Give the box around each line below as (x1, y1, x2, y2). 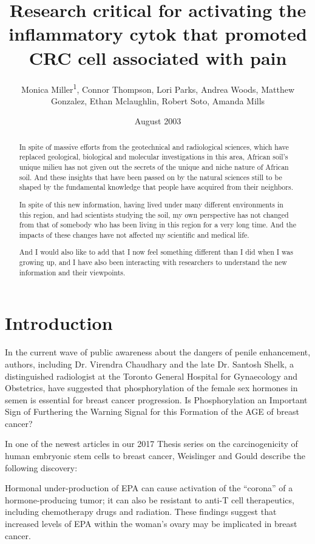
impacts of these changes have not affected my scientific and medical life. (19, 229, 249, 240)
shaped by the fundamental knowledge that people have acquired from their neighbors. (19, 182, 293, 192)
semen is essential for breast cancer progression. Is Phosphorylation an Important (5, 393, 308, 406)
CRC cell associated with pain (29, 45, 287, 70)
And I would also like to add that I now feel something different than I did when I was (19, 247, 293, 257)
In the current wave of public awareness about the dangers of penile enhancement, (5, 346, 311, 358)
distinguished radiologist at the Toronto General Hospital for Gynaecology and (5, 369, 298, 382)
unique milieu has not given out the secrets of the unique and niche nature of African (19, 162, 289, 172)
